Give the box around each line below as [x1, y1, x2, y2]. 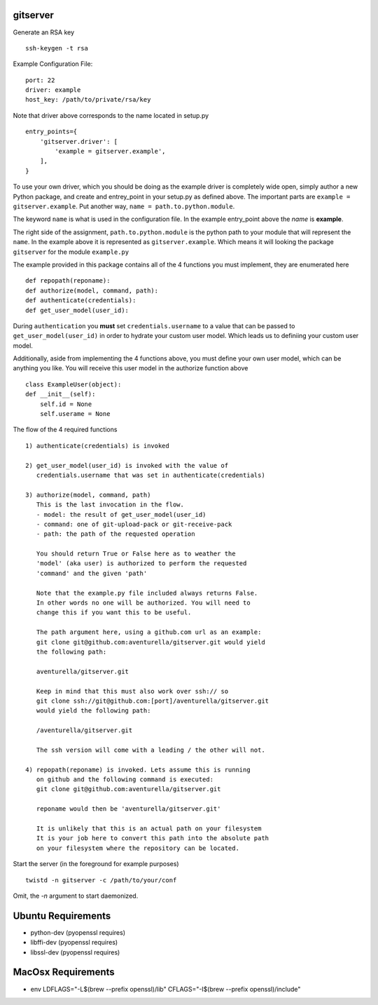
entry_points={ [25, 128, 78, 136]
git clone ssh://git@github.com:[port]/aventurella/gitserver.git [36, 696, 269, 705]
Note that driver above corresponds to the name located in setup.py [13, 111, 209, 119]
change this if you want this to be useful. [36, 609, 192, 616]
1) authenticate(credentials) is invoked [25, 442, 169, 450]
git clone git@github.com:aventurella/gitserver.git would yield [36, 638, 265, 646]
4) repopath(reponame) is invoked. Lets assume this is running [25, 765, 251, 774]
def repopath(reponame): [25, 277, 111, 285]
